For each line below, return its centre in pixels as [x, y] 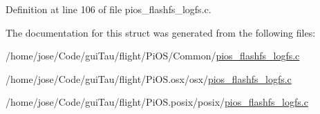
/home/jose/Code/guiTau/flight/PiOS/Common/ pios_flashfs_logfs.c [153, 56]
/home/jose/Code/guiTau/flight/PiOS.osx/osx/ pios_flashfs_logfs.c [149, 78]
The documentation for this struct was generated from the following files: [161, 32]
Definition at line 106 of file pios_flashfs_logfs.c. [109, 9]
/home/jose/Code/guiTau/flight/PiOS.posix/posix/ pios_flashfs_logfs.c [157, 102]
